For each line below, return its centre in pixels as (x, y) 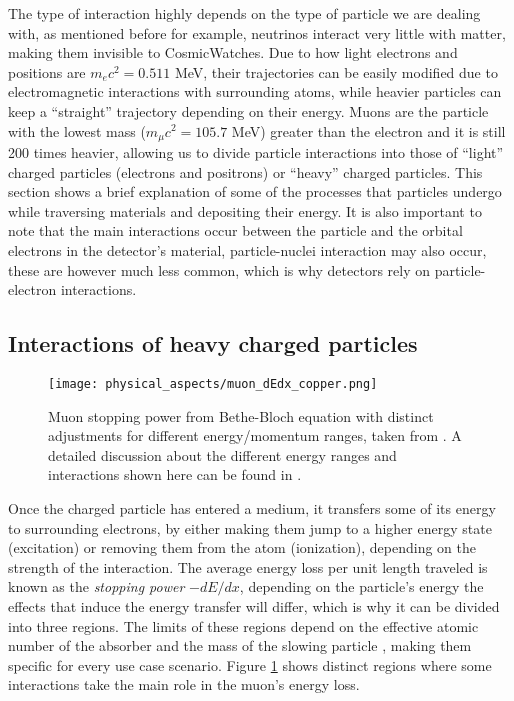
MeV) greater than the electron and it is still (368, 130)
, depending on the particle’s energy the (361, 586)
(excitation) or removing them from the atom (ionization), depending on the (242, 547)
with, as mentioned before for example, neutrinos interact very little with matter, (257, 32)
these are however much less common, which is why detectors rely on (219, 269)
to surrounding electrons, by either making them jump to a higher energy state (250, 527)
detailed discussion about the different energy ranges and (222, 454)
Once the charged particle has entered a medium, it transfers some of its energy (252, 508)
